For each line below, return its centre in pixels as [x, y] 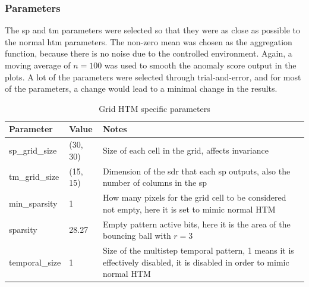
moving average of [38, 65]
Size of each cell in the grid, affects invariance [185, 150]
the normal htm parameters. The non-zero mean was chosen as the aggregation [149, 41]
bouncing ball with [137, 235]
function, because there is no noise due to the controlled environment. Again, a [149, 53]
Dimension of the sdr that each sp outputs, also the [196, 171]
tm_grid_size [34, 177]
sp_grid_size [33, 150]
